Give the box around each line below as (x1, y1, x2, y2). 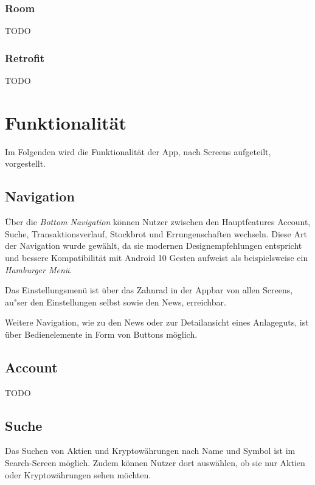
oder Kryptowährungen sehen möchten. (5, 468, 151, 481)
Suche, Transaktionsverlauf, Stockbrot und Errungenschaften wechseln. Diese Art (5, 227, 307, 240)
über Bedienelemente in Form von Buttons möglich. (5, 327, 198, 340)
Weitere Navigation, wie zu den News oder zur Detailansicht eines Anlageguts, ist (5, 316, 309, 329)
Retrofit (5, 50, 44, 65)
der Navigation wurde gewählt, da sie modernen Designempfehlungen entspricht (5, 239, 302, 252)
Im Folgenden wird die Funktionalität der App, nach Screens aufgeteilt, (5, 145, 271, 158)
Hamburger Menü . (5, 263, 72, 276)
